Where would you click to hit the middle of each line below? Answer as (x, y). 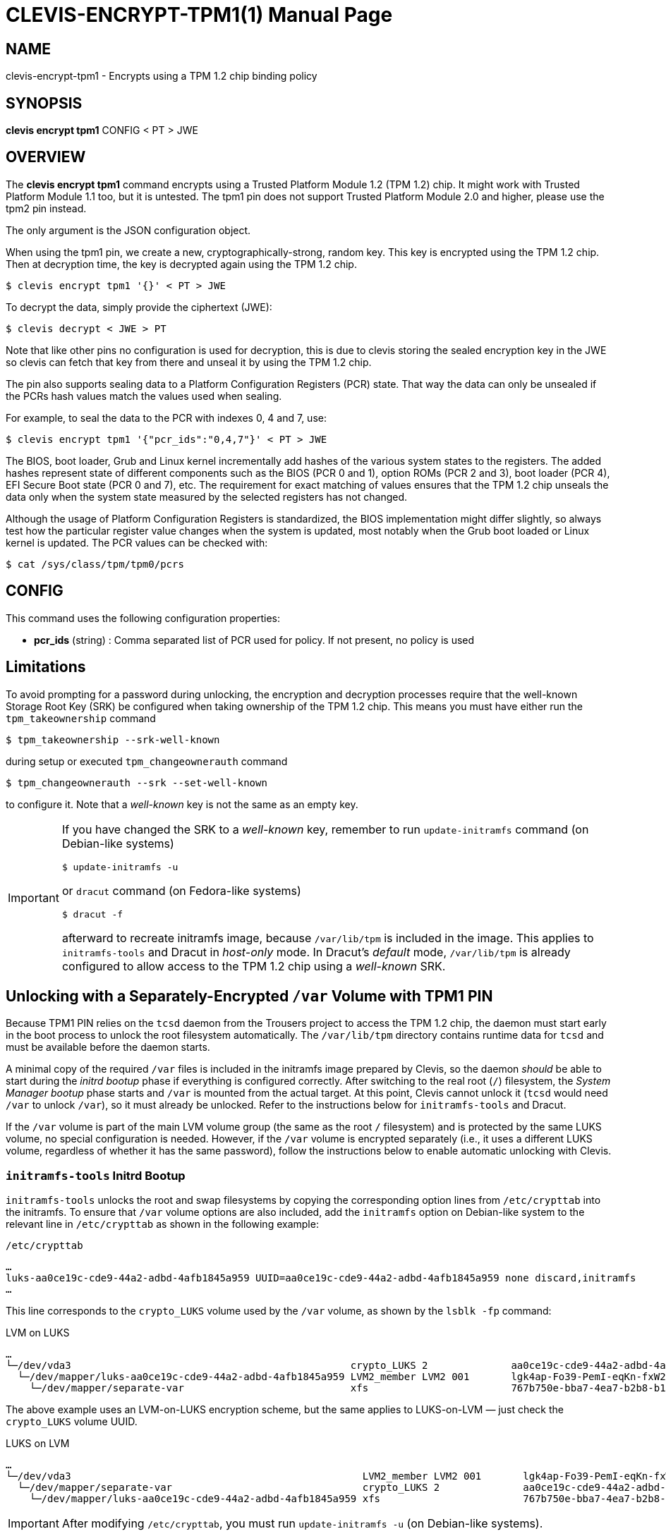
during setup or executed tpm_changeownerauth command (147, 761)
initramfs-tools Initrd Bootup (96, 1175)
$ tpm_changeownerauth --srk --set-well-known (137, 782)
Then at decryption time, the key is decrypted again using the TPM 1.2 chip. (181, 264)
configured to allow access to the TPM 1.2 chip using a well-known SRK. (254, 966)
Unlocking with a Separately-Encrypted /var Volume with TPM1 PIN (249, 996)
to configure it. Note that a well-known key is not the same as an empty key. (182, 804)
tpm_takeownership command (81, 718)
